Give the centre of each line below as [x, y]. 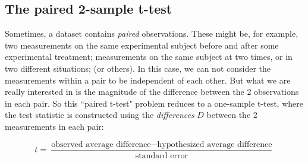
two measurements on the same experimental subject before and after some [142, 45]
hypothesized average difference [215, 144]
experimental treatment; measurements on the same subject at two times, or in [149, 57]
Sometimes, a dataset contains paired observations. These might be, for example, [152, 33]
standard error [161, 156]
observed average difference [101, 144]
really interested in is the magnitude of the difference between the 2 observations [152, 92]
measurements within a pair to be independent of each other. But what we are [148, 80]
